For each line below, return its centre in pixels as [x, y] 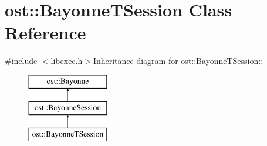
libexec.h [67, 61]
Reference [45, 33]
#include [21, 61]
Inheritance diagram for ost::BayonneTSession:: [178, 61]
